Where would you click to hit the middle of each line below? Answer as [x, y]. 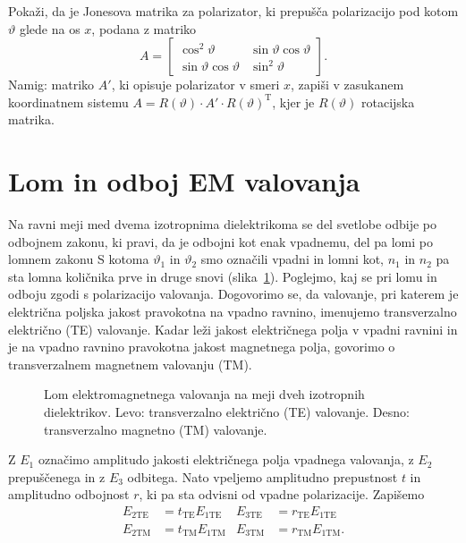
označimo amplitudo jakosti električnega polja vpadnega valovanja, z [226, 459]
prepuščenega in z [57, 476]
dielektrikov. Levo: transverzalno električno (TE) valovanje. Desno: [227, 412]
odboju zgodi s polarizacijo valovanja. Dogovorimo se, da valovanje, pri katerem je [233, 294]
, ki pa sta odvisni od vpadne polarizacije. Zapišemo [282, 494]
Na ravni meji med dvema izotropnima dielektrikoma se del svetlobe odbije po [222, 224]
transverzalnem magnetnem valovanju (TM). [130, 364]
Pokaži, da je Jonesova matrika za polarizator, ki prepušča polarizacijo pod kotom [233, 11]
